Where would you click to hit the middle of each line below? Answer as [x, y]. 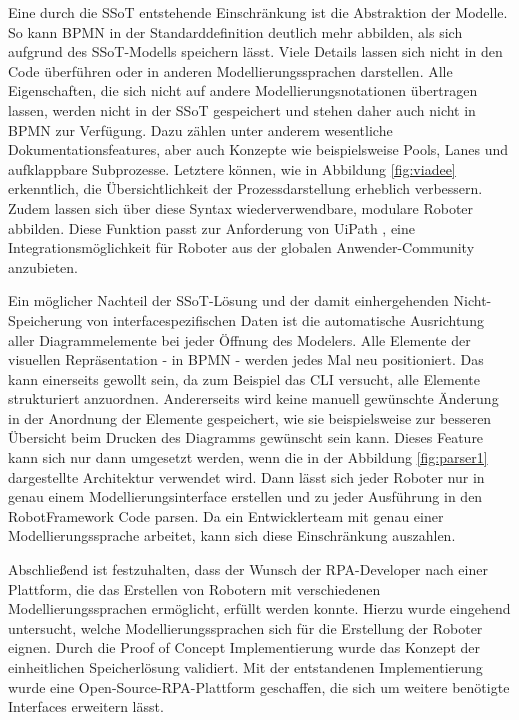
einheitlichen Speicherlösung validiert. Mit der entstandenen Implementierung [245, 667]
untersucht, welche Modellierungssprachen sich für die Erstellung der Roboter [245, 627]
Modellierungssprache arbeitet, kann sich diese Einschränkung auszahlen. [232, 535]
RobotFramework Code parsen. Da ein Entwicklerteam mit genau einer [226, 515]
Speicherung [45, 319]
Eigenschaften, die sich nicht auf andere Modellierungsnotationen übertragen [243, 90]
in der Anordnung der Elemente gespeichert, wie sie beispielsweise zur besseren [250, 417]
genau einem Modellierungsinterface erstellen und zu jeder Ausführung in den [245, 496]
